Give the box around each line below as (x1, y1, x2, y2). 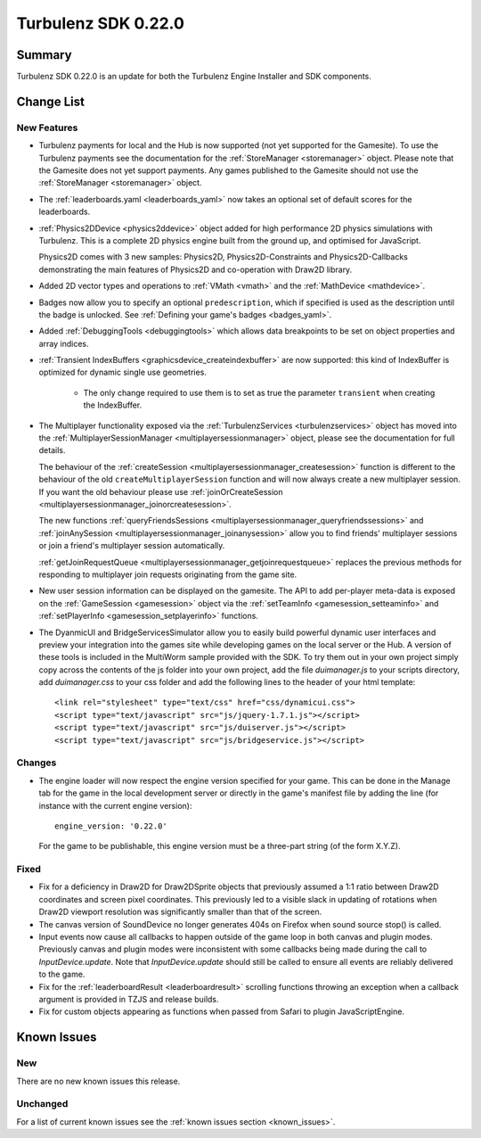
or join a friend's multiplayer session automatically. (38, 540, 225, 551)
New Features (16, 121, 78, 134)
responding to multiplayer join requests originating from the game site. (38, 569, 298, 580)
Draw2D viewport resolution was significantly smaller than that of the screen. (38, 906, 322, 918)
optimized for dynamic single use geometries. (38, 367, 207, 378)
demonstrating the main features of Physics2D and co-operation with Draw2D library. (38, 264, 353, 275)
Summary (16, 47, 72, 62)
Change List (16, 94, 85, 109)
